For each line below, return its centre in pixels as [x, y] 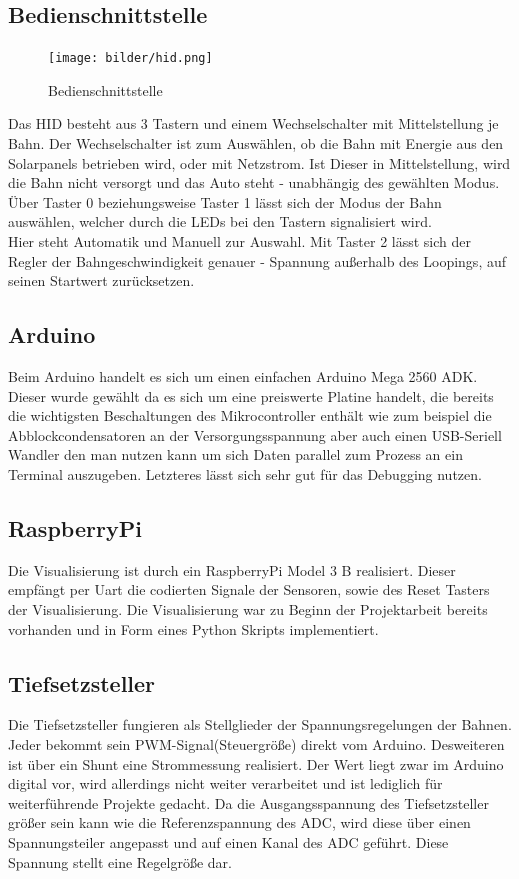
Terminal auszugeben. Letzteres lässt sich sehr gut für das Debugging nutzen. [245, 473]
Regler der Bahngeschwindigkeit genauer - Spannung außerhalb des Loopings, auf [257, 260]
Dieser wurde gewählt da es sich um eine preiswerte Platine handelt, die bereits [251, 395]
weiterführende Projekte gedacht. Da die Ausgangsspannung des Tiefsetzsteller [248, 802]
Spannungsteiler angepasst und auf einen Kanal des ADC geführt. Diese [228, 841]
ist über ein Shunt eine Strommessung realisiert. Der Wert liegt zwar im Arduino [256, 763]
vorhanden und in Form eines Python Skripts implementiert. [193, 628]
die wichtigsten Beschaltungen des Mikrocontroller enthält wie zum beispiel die [250, 415]
